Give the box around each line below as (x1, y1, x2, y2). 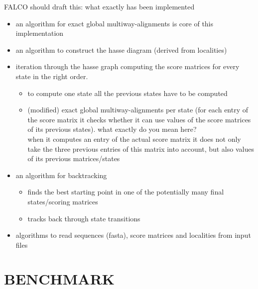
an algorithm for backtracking (15, 170, 107, 180)
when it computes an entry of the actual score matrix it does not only (27, 133, 241, 144)
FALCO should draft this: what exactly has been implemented (4, 1, 195, 11)
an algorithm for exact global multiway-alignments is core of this (15, 18, 214, 28)
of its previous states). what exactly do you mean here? (27, 124, 197, 134)
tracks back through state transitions (27, 213, 140, 223)
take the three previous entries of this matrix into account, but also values (27, 143, 254, 154)
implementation (15, 28, 64, 38)
